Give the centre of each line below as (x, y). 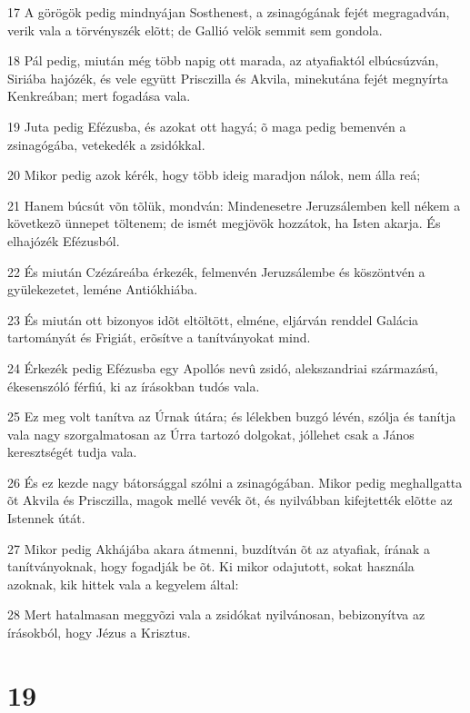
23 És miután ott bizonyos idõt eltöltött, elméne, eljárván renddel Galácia (213, 319)
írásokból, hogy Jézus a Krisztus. (99, 633)
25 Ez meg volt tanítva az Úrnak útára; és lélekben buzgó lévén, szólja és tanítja (232, 416)
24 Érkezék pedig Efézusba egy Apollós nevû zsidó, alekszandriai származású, (223, 367)
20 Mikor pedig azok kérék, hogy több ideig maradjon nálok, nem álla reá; (214, 175)
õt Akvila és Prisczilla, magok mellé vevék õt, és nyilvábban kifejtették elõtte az (230, 500)
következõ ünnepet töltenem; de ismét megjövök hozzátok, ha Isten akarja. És (224, 223)
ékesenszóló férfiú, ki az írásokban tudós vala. (134, 386)
